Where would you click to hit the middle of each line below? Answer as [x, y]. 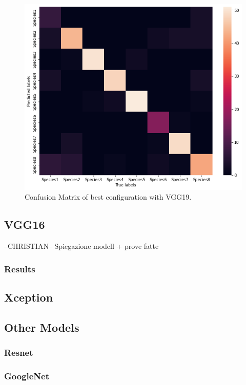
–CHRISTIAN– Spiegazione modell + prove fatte [81, 246]
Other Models [42, 327]
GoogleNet [27, 376]
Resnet [19, 352]
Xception [29, 297]
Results [20, 269]
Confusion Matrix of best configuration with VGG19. [108, 197]
